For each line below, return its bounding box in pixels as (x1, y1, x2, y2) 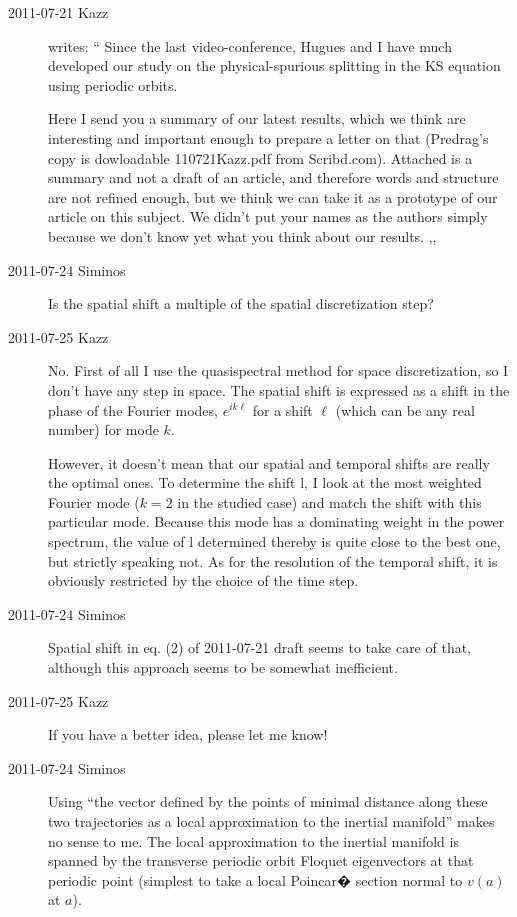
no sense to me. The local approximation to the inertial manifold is (48, 830, 459, 851)
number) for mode (48, 419, 159, 440)
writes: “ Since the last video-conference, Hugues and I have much (48, 35, 452, 56)
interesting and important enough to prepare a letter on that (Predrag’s (48, 127, 489, 148)
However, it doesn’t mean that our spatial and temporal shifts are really (48, 452, 490, 473)
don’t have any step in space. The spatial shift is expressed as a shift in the (48, 379, 510, 400)
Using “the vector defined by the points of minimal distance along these (48, 791, 488, 812)
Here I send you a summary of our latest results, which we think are (48, 108, 466, 129)
